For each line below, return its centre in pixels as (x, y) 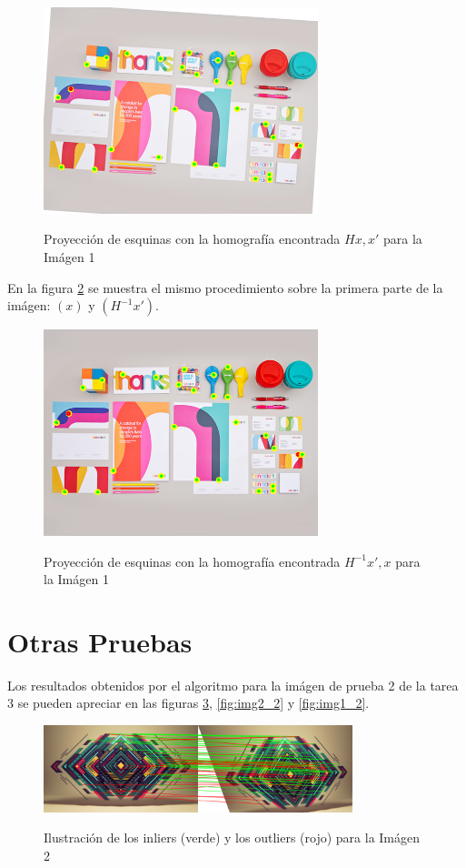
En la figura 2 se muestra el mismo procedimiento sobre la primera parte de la (225, 287)
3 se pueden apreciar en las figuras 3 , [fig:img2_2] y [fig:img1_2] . (188, 703)
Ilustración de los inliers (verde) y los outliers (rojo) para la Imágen (232, 838)
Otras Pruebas (100, 641)
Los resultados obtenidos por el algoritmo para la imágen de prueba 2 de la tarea (233, 685)
